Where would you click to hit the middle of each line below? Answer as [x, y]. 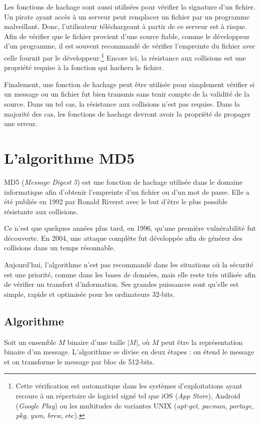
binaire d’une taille [96, 342]
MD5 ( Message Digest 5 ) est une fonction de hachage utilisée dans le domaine [123, 181]
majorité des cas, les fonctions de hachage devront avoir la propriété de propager [127, 113]
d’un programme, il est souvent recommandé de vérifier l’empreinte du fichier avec [130, 46]
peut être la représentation [202, 342]
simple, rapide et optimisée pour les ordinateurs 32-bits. [89, 294]
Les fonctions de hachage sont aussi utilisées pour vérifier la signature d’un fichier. [130, 7]
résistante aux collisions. [41, 211]
